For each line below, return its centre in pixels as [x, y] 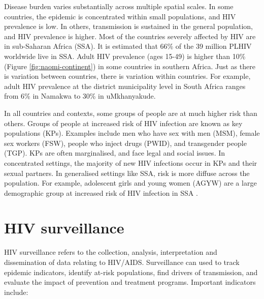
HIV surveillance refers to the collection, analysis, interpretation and [111, 252]
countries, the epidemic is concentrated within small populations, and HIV [120, 16]
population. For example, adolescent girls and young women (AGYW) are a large [130, 183]
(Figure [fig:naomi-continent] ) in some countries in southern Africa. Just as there [130, 66]
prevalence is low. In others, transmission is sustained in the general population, [128, 26]
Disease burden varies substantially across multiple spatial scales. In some [119, 6]
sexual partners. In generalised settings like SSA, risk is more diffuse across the [127, 173]
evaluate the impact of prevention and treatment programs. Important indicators [130, 282]
